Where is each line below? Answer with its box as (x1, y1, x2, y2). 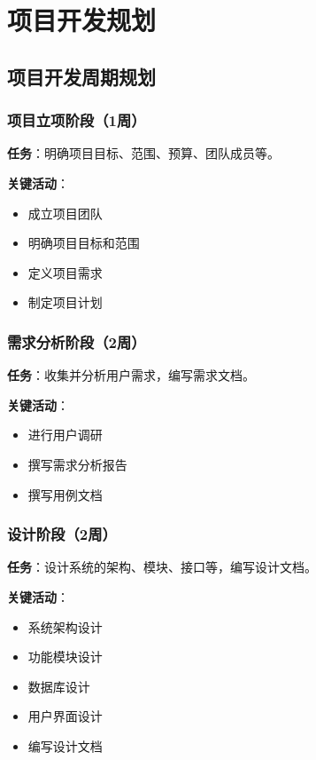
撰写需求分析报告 (27, 455, 127, 473)
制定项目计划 (27, 293, 103, 312)
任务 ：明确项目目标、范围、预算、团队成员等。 (7, 144, 280, 162)
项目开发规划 (7, 2, 157, 38)
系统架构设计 (27, 617, 103, 636)
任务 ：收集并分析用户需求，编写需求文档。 (7, 366, 255, 384)
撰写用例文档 (27, 485, 103, 503)
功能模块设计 (27, 647, 103, 666)
